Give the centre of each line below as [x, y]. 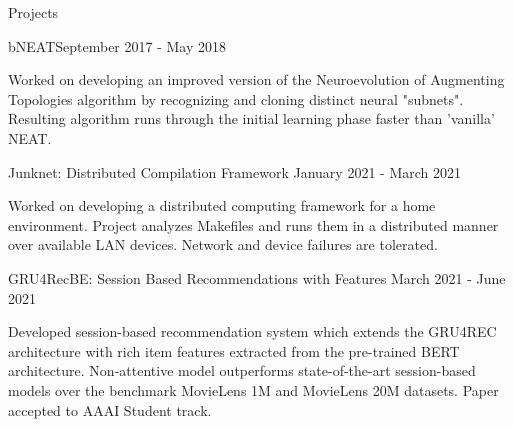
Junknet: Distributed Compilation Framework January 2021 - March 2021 [234, 171]
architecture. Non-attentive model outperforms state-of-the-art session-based [242, 370]
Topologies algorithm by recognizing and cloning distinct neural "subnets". [236, 98]
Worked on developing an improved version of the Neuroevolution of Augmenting [256, 79]
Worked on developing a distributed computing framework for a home [222, 205]
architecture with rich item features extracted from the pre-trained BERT [234, 350]
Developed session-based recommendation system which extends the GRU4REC [252, 331]
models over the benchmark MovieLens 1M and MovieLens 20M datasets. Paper [253, 389]
